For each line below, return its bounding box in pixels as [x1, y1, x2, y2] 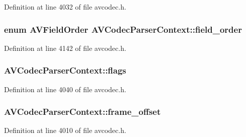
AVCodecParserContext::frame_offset [4, 105, 161, 118]
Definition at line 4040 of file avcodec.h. [4, 84, 126, 94]
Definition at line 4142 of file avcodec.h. [4, 42, 126, 53]
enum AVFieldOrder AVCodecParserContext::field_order [4, 23, 242, 35]
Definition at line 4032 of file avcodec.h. [4, 2, 126, 12]
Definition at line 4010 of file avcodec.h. [4, 125, 126, 135]
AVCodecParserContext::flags [4, 64, 126, 77]
